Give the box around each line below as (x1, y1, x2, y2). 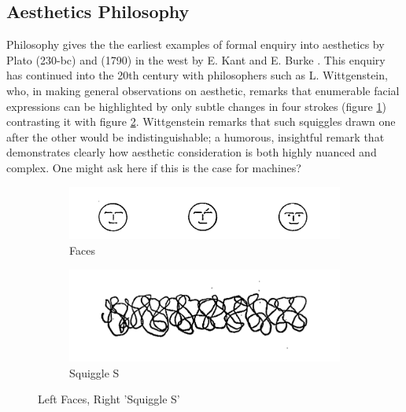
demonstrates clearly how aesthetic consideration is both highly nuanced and (6, 144, 377, 160)
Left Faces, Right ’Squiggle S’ (38, 391, 180, 407)
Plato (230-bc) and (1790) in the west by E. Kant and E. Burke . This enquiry (6, 51, 386, 68)
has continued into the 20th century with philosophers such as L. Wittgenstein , (6, 67, 388, 83)
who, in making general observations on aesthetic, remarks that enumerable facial (6, 82, 400, 98)
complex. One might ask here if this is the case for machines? (6, 159, 301, 175)
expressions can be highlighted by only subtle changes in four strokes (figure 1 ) (6, 97, 386, 114)
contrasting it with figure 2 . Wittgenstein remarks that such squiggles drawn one (6, 113, 396, 130)
